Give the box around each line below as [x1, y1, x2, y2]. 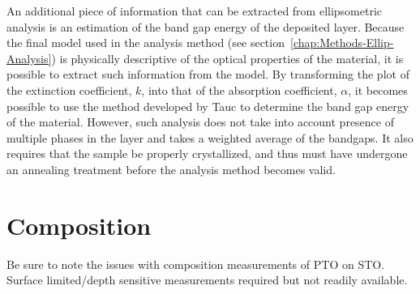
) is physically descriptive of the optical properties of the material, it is [51, 49, 404, 66]
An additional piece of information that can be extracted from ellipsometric [6, 2, 383, 19]
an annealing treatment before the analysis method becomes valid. [6, 160, 336, 177]
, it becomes [348, 81, 408, 98]
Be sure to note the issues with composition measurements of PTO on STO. [6, 255, 385, 272]
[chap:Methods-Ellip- [289, 34, 394, 51]
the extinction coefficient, [6, 81, 132, 98]
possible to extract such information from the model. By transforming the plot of [6, 66, 409, 83]
